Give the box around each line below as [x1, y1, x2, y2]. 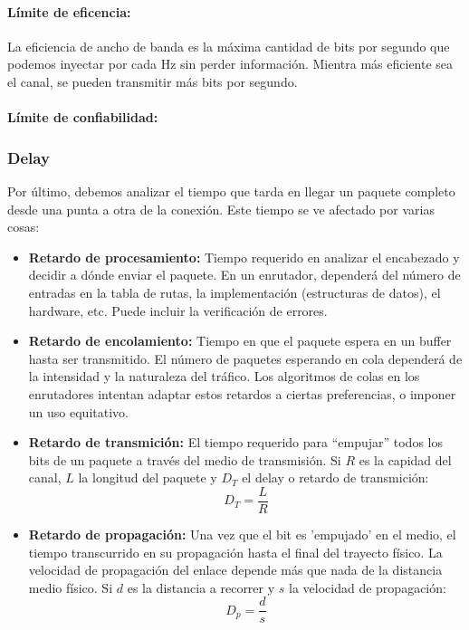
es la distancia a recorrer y [127, 577, 275, 597]
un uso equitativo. [28, 402, 129, 421]
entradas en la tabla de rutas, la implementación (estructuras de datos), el [28, 282, 441, 301]
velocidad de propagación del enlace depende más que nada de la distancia [28, 560, 443, 579]
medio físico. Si [28, 577, 113, 597]
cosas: [7, 217, 40, 236]
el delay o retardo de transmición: [242, 468, 429, 487]
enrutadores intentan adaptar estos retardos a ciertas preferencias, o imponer [28, 384, 456, 403]
